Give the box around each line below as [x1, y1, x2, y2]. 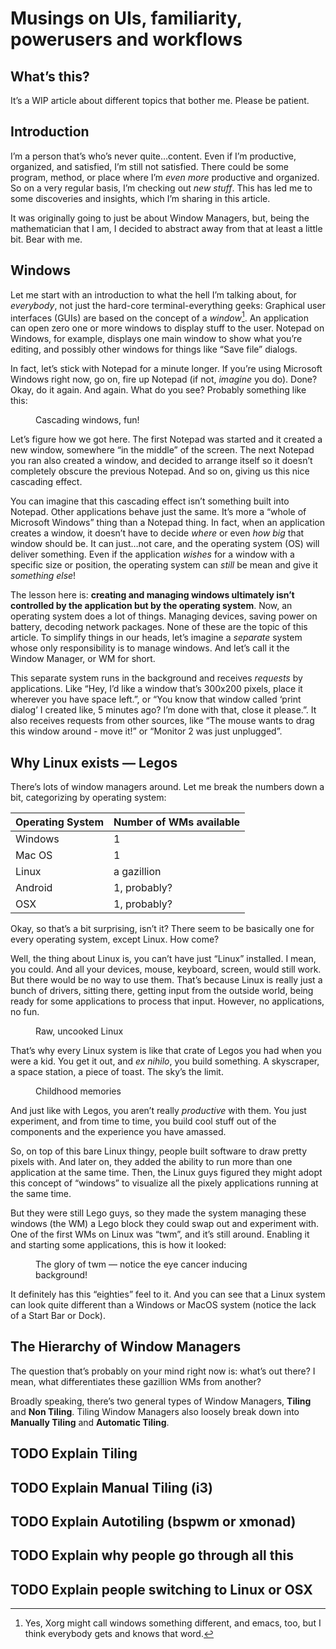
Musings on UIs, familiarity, [10, 7, 243, 30]
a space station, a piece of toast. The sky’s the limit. [10, 1066, 224, 1078]
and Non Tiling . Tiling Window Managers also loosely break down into [10, 1405, 300, 1417]
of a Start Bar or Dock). [10, 1310, 106, 1322]
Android [15, 881, 53, 895]
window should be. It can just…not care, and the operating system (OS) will [10, 538, 320, 550]
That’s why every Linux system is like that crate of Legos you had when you [10, 1045, 322, 1057]
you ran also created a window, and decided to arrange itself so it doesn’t [10, 455, 313, 467]
